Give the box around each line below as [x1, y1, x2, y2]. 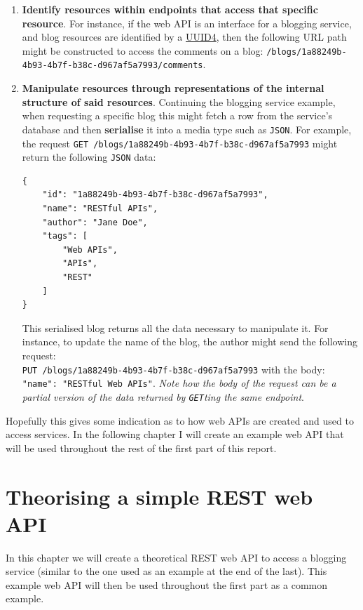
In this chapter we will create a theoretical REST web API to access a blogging [6, 550, 347, 564]
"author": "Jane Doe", [42, 217, 148, 227]
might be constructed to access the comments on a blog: [22, 43, 263, 58]
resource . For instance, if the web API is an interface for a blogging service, [22, 15, 352, 30]
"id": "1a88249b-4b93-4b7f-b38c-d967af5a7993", [42, 190, 268, 200]
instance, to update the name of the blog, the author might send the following [22, 334, 357, 349]
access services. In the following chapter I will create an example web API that [6, 427, 344, 442]
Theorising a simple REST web [6, 482, 313, 510]
